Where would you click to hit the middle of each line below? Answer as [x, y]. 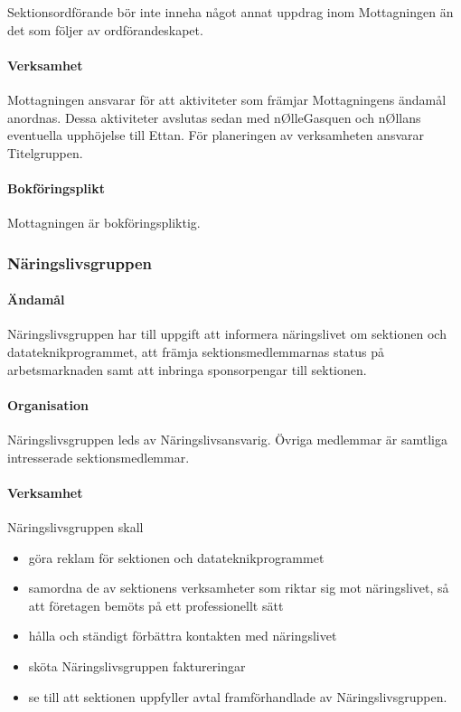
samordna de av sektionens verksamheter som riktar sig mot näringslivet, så [239, 588]
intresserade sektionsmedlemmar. [99, 457]
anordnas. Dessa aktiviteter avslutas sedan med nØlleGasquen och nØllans [214, 117]
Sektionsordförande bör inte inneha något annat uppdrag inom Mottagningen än [230, 12]
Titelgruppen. [45, 152]
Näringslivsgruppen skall [75, 526]
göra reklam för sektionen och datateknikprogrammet [176, 557]
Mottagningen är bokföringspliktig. [104, 223]
